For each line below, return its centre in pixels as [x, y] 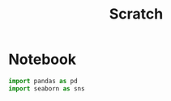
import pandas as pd [43, 81]
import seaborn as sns [47, 88]
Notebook [43, 59]
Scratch [136, 14]
